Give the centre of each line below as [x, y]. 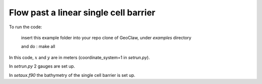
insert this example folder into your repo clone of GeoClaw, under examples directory [106, 37]
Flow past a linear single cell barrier [82, 12]
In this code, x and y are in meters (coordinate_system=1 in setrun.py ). [79, 57]
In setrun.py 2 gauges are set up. [42, 66]
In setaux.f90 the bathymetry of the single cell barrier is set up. [72, 75]
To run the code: [25, 27]
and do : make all [38, 47]
